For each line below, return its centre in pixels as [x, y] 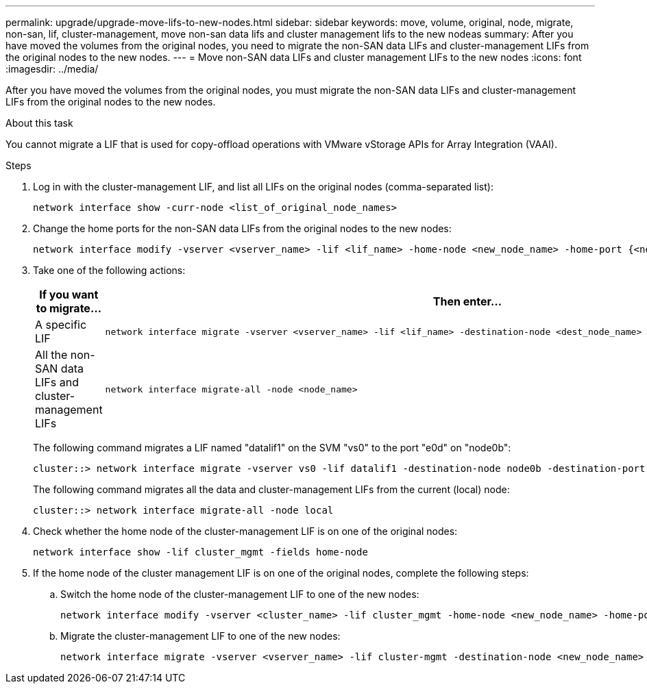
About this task [39, 123]
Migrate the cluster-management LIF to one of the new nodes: [200, 636]
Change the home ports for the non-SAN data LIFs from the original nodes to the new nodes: [242, 228]
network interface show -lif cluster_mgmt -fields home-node [200, 552]
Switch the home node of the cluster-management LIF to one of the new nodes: [240, 594]
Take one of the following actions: [109, 270]
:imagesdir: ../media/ [52, 69]
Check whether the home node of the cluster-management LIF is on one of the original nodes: [245, 531]
